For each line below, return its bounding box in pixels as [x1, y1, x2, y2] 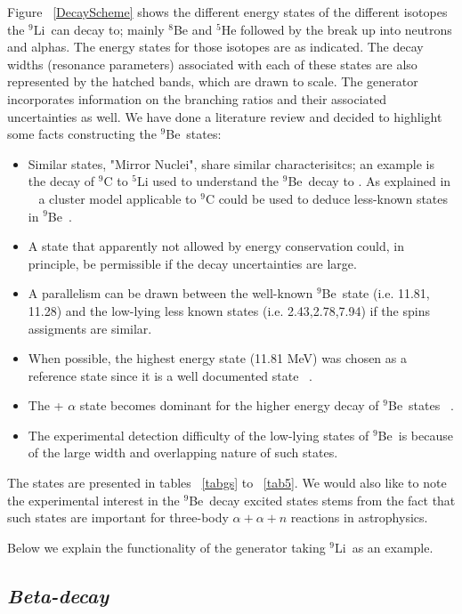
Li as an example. [335, 537, 434, 556]
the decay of [28, 172, 95, 190]
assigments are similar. [28, 319, 152, 337]
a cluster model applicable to [38, 189, 197, 207]
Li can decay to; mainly [33, 20, 165, 38]
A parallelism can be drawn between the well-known [28, 284, 313, 303]
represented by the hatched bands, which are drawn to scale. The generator [7, 72, 418, 91]
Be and [173, 20, 213, 38]
